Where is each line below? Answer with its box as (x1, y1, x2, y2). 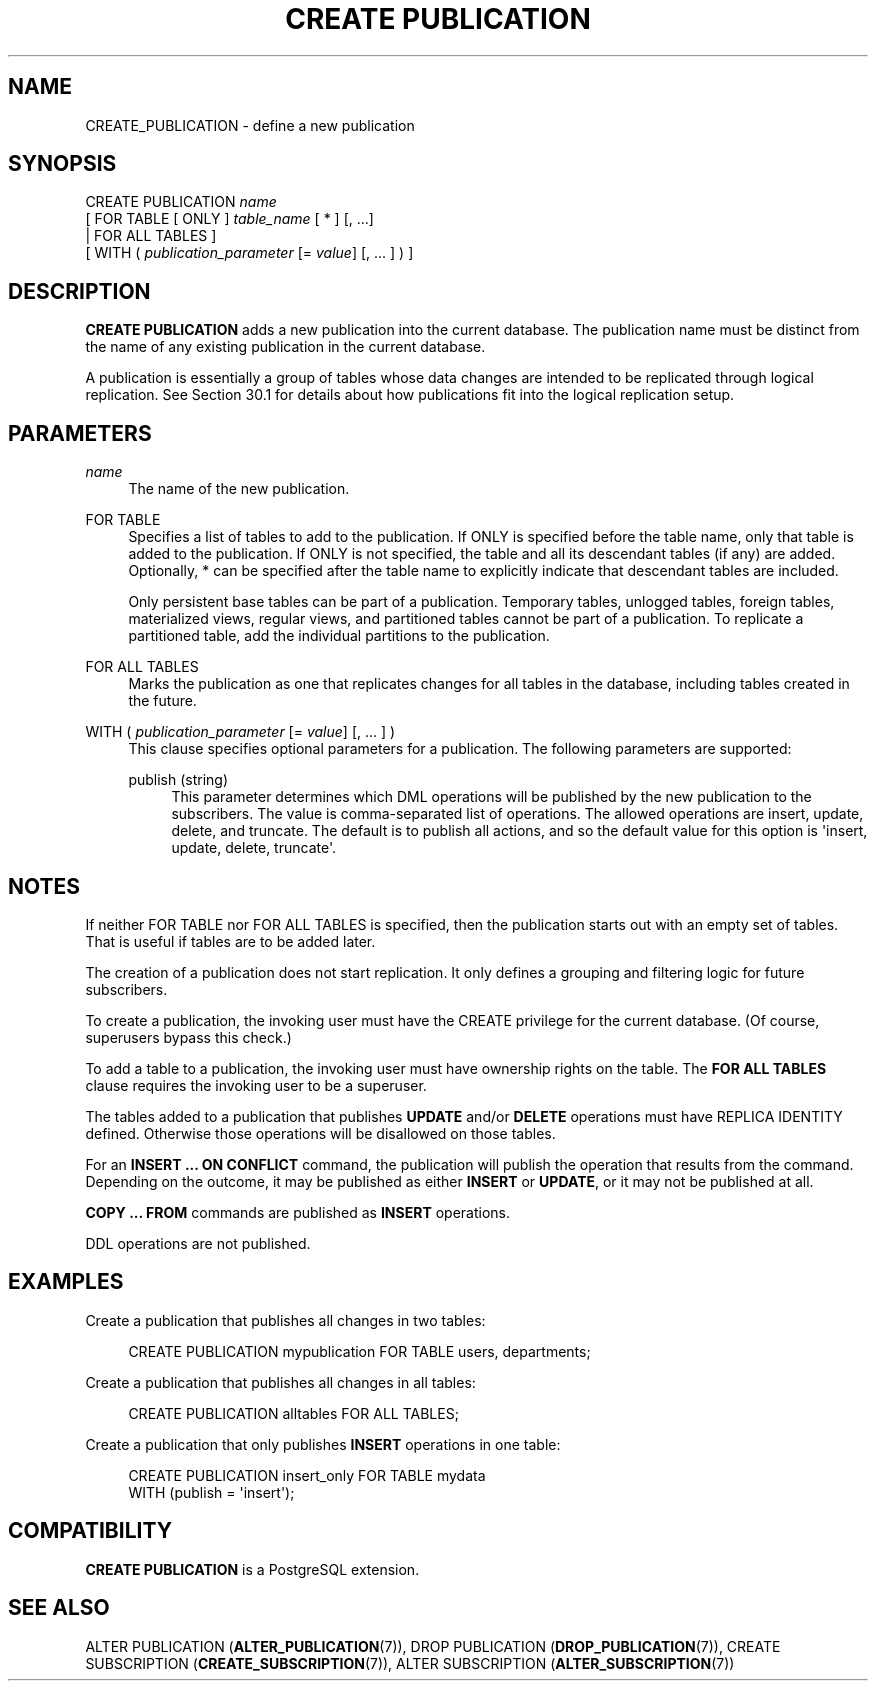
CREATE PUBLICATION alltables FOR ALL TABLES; (128, 1404, 459, 1422)
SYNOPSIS (8, 151, 117, 177)
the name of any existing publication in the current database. (85, 338, 486, 356)
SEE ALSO (8, 1595, 110, 1621)
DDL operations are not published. (85, 1234, 311, 1252)
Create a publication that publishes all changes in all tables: (85, 1373, 476, 1391)
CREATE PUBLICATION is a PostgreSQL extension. (85, 1560, 420, 1578)
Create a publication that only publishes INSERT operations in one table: (85, 1435, 561, 1453)
